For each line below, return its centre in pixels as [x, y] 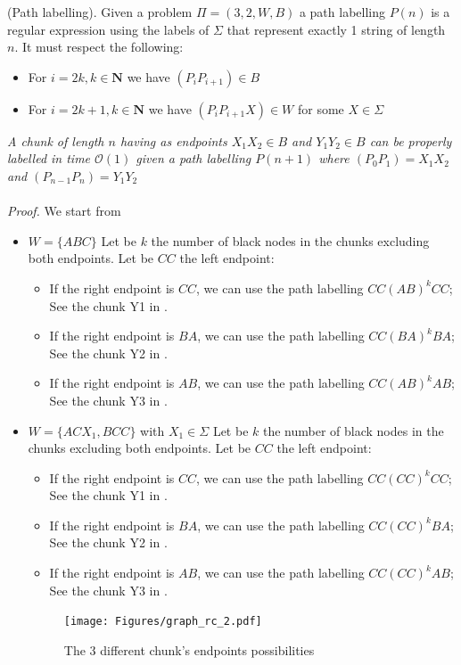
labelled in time [49, 158]
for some [321, 108]
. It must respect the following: [99, 47]
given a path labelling [193, 158]
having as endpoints [173, 140]
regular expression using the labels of [108, 29]
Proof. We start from [64, 211]
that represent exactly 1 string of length [336, 29]
